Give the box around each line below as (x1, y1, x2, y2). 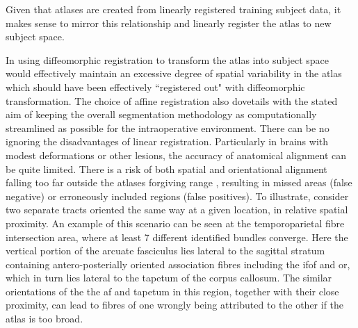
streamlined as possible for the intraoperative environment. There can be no (6, 120, 329, 135)
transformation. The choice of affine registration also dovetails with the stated (6, 93, 338, 108)
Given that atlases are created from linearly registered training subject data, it (6, 2, 341, 16)
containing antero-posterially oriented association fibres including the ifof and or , (6, 256, 350, 271)
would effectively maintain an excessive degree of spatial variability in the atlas (6, 66, 342, 81)
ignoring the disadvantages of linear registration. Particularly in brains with (6, 134, 329, 149)
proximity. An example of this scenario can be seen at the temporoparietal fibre (6, 215, 345, 230)
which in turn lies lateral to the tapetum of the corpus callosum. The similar (6, 270, 332, 285)
